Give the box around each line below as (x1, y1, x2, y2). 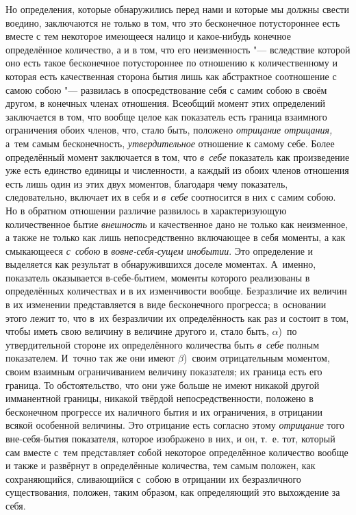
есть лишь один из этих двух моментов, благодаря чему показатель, (5, 176, 288, 190)
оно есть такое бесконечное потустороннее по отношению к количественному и (5, 55, 338, 70)
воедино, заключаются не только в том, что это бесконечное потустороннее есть (5, 15, 340, 29)
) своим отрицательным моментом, (183, 351, 330, 365)
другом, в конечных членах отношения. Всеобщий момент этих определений (5, 96, 326, 110)
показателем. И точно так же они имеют (5, 351, 175, 365)
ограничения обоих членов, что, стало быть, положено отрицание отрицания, (5, 123, 333, 137)
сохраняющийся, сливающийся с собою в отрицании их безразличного (5, 471, 301, 486)
